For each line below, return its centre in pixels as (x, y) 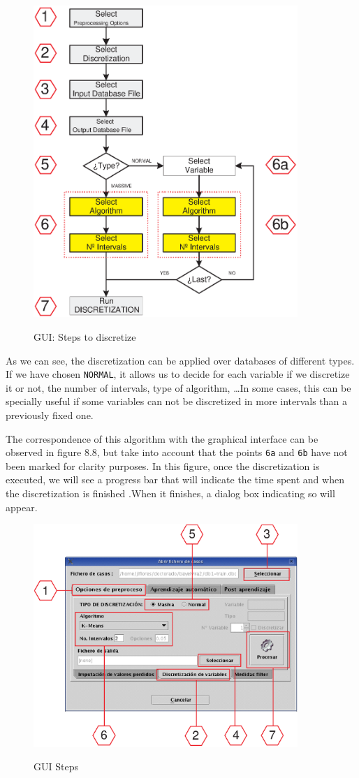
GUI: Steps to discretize (85, 336)
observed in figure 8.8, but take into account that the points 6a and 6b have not (177, 452)
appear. (22, 507)
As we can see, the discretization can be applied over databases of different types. (180, 360)
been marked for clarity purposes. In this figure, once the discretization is (163, 465)
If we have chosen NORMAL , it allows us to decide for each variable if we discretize (178, 374)
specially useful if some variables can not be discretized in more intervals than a (177, 401)
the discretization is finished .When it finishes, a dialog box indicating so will (170, 493)
